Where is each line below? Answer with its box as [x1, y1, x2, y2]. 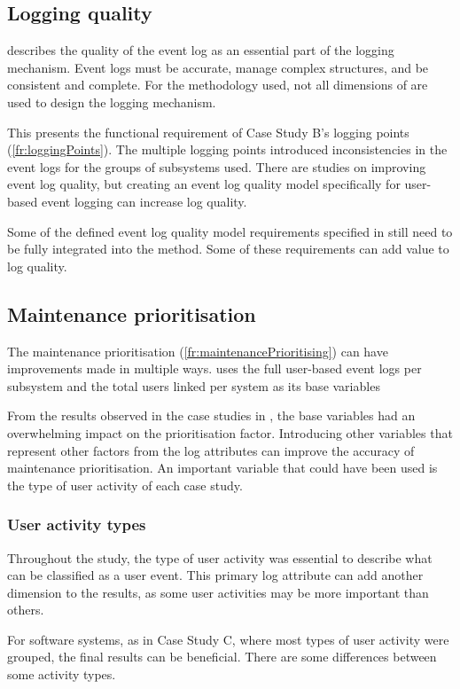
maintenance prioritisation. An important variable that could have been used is [7, 458, 438, 477]
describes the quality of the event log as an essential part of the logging [7, 41, 394, 59]
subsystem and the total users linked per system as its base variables [7, 376, 380, 395]
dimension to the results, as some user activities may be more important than [7, 583, 429, 601]
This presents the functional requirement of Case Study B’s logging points [7, 122, 409, 141]
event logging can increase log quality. [41, 192, 247, 210]
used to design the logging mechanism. [7, 92, 216, 111]
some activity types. [7, 665, 116, 684]
